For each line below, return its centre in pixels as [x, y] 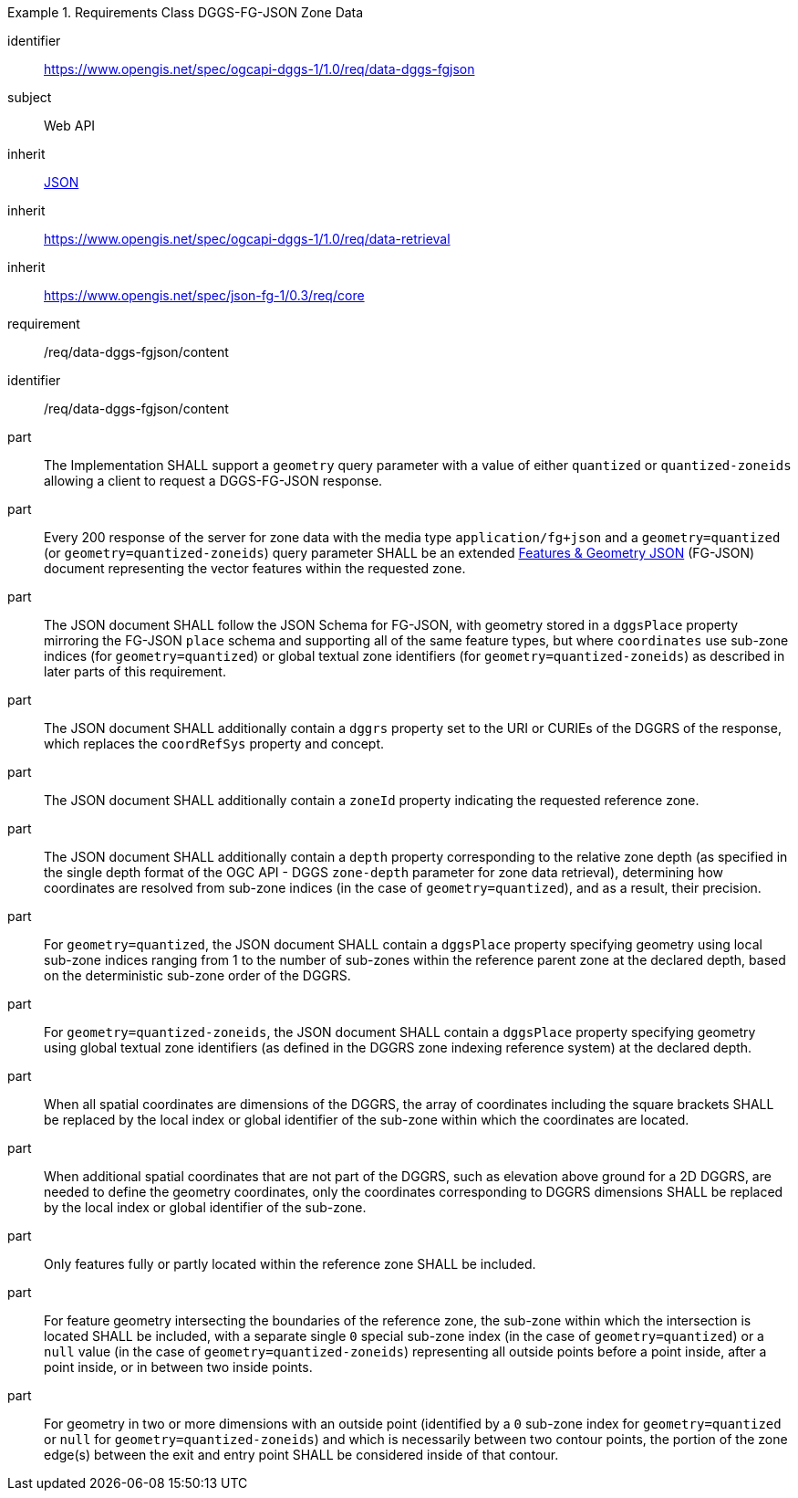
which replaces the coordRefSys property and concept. [214, 744]
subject [30, 97]
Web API [70, 126]
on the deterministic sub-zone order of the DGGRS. [197, 975]
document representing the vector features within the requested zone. [255, 568]
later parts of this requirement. [135, 671]
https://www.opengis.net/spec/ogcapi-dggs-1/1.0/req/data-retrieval [247, 239]
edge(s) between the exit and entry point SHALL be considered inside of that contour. [301, 1455]
